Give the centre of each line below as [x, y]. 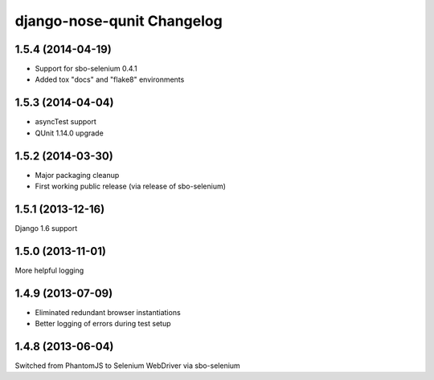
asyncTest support [66, 122]
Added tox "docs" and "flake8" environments [110, 79]
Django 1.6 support [46, 228]
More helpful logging [49, 270]
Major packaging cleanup [77, 175]
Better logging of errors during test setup [103, 324]
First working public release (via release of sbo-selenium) [131, 186]
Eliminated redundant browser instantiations [108, 312]
